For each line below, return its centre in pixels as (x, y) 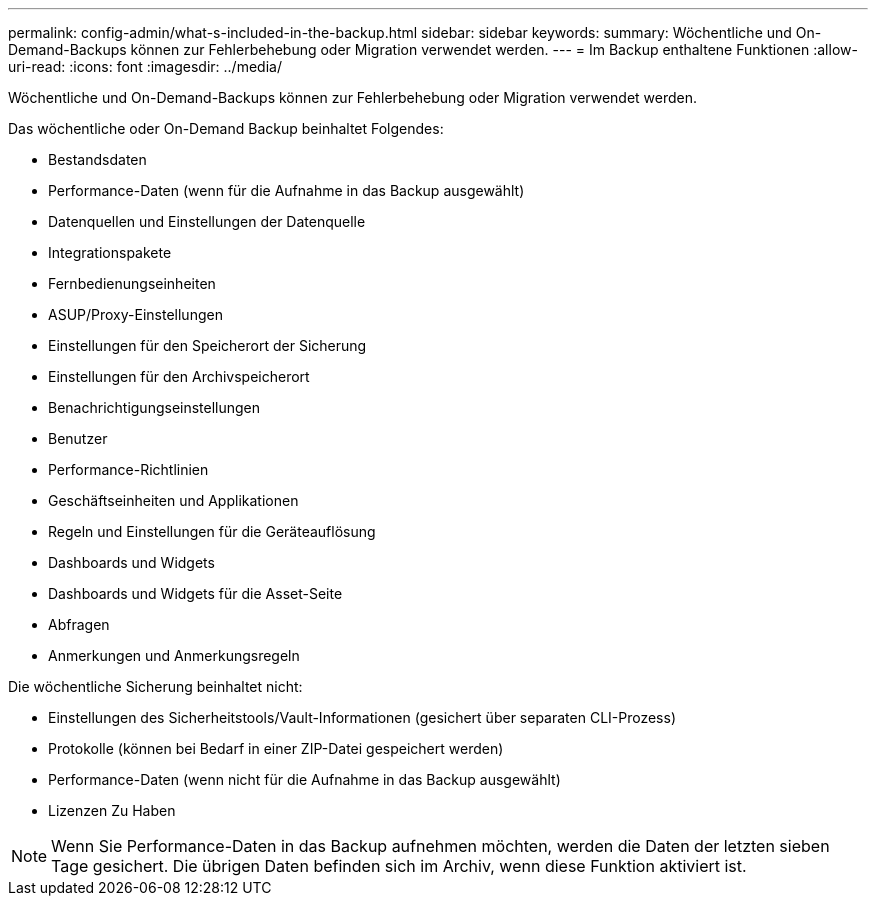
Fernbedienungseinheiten (132, 283)
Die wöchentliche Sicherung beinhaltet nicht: (155, 686)
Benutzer (78, 438)
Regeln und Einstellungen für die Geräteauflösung (212, 531)
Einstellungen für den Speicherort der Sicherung (207, 345)
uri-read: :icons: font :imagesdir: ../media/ (145, 66)
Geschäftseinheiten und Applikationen (173, 500)
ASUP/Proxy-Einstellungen (135, 314)
